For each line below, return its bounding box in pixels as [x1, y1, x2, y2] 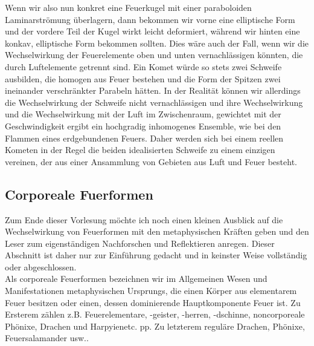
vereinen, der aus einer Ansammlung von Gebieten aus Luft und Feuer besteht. [5, 155, 297, 168]
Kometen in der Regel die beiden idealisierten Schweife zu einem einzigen [5, 143, 275, 156]
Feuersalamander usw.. [5, 331, 89, 344]
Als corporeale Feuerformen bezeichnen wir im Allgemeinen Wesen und [5, 272, 268, 285]
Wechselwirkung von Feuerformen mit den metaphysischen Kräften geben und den [5, 225, 309, 238]
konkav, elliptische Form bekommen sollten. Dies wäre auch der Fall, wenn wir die [5, 36, 309, 49]
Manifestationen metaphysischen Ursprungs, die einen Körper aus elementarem [5, 284, 297, 297]
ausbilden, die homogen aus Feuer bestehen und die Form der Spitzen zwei [5, 72, 281, 85]
